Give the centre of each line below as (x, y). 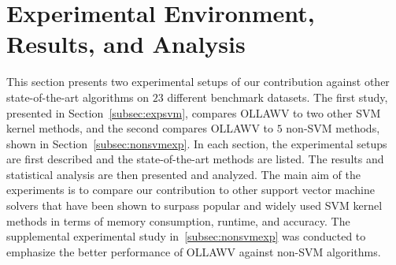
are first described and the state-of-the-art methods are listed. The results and (195, 159)
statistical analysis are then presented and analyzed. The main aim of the (184, 174)
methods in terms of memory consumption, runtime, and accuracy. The (178, 220)
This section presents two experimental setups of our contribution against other (198, 82)
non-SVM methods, (333, 128)
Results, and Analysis (126, 44)
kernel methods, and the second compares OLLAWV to (140, 128)
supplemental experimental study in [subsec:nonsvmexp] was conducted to (186, 236)
